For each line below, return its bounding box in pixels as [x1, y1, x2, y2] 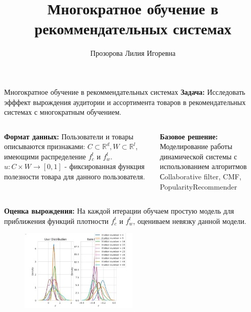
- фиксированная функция [64, 161, 145, 172]
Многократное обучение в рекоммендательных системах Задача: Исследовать [4, 86, 245, 97]
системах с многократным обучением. [4, 107, 122, 117]
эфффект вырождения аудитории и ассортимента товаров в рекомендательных [4, 96, 246, 107]
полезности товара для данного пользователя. [4, 171, 145, 182]
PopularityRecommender [159, 181, 237, 192]
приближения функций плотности [4, 215, 109, 226]
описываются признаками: [4, 141, 85, 152]
